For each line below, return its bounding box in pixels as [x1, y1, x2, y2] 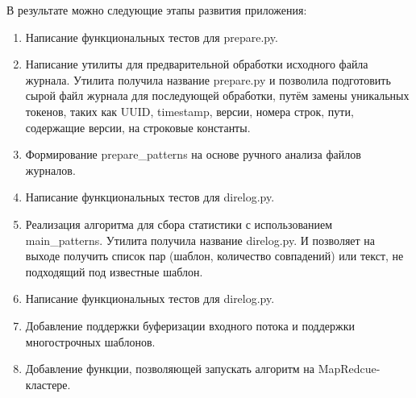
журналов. [25, 161, 76, 178]
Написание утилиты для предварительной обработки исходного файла [25, 56, 368, 73]
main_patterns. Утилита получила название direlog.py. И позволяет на [25, 231, 376, 248]
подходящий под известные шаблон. [25, 263, 203, 280]
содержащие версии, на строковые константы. [25, 118, 251, 135]
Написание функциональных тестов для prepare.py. [25, 28, 278, 45]
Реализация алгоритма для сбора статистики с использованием [25, 215, 333, 232]
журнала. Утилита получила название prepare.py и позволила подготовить [25, 71, 391, 88]
